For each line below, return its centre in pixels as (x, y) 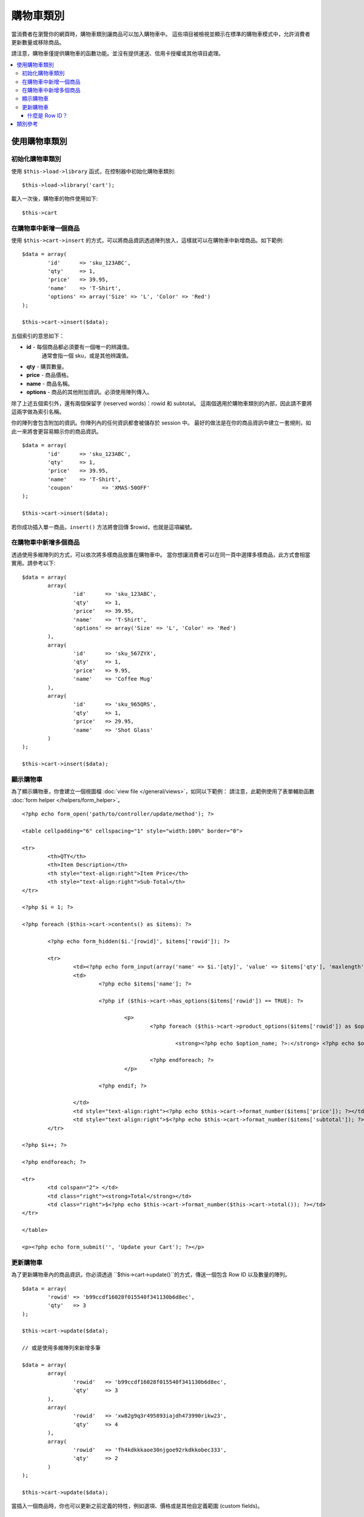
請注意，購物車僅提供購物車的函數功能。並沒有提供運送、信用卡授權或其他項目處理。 (117, 53)
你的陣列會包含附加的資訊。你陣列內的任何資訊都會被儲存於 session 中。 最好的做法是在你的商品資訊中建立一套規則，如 (161, 423)
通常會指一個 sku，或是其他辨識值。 (87, 356)
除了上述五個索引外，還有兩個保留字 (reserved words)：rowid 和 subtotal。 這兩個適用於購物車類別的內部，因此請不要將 (162, 403)
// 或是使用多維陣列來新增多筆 (62, 1348)
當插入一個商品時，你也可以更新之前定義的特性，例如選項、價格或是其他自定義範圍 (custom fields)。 (137, 1506)
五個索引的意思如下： (38, 336)
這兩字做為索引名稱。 (38, 411)
